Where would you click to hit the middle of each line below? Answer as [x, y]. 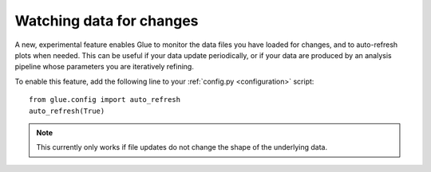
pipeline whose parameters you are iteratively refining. [105, 67]
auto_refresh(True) [67, 111]
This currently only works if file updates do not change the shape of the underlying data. [182, 147]
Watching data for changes [107, 21]
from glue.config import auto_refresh [105, 100]
